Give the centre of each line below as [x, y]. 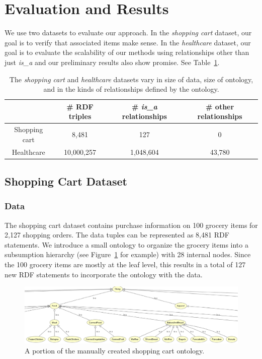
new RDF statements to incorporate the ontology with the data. [104, 274]
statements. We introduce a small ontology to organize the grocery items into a [126, 244]
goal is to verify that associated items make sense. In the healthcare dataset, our [128, 42]
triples [80, 116]
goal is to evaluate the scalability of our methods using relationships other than [127, 52]
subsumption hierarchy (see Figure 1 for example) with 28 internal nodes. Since [128, 254]
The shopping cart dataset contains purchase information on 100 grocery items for [131, 225]
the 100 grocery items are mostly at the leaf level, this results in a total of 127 [125, 264]
